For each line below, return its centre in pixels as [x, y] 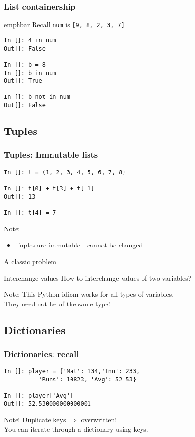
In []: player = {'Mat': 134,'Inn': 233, [72, 371]
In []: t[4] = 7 [30, 213]
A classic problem [30, 261]
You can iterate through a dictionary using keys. [76, 429]
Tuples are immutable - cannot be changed [79, 245]
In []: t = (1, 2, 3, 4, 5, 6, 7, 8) [65, 172]
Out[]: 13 [20, 197]
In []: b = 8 [25, 65]
